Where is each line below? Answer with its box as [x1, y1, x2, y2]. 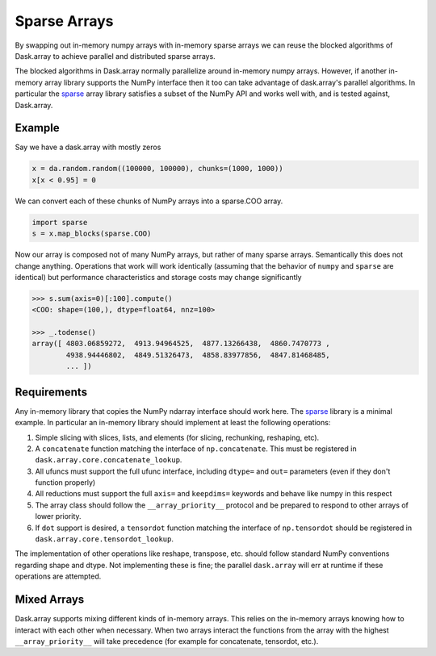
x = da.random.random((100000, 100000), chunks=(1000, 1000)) [31, 164, 283, 173]
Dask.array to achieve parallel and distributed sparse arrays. [15, 51, 216, 61]
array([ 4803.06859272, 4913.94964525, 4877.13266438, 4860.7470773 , [31, 339, 330, 349]
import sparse [31, 218, 88, 227]
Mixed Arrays [15, 593, 85, 607]
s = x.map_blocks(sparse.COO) [31, 229, 152, 238]
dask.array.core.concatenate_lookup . [35, 455, 182, 465]
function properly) [35, 478, 96, 487]
